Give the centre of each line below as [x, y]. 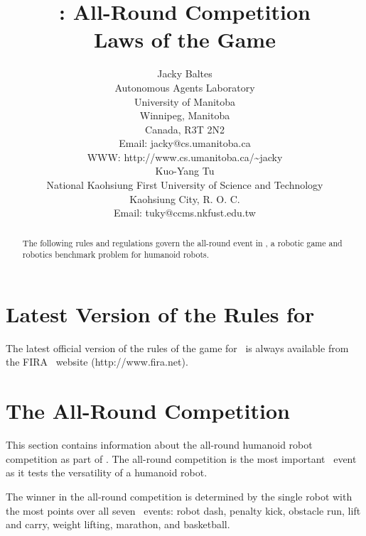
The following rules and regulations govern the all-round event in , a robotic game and [182, 242]
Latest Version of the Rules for [160, 313]
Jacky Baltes [185, 73]
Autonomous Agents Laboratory [185, 87]
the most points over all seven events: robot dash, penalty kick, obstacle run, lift [183, 510]
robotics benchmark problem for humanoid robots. [116, 255]
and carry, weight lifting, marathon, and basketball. [118, 524]
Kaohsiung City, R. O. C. [185, 198]
